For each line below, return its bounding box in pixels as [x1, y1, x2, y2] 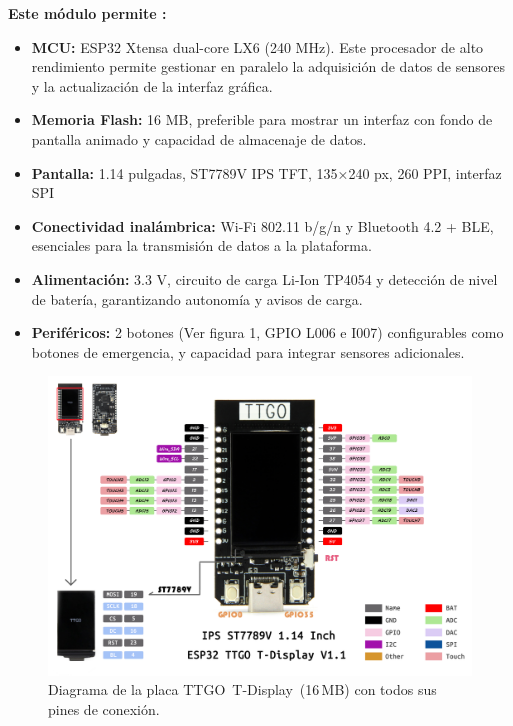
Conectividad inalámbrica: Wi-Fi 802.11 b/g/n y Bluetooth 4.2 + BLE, [31, 215, 494, 236]
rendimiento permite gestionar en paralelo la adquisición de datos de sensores [31, 56, 505, 77]
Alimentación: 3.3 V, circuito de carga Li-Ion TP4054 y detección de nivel [31, 268, 498, 289]
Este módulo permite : [8, 3, 167, 23]
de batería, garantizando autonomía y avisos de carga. [31, 288, 363, 309]
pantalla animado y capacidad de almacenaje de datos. [31, 128, 367, 149]
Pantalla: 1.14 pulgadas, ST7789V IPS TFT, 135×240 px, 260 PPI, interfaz [31, 162, 502, 183]
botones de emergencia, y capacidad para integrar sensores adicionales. [31, 341, 465, 362]
